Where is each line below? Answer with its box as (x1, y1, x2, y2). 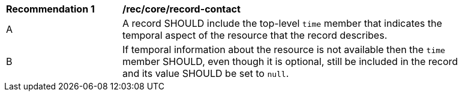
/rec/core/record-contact (122, 3, 241, 15)
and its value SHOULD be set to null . (122, 67, 289, 79)
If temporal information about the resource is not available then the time (122, 44, 445, 55)
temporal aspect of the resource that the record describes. (122, 29, 388, 41)
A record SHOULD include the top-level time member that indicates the (122, 17, 442, 29)
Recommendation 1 (6, 3, 95, 15)
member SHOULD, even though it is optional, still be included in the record (122, 55, 458, 67)
